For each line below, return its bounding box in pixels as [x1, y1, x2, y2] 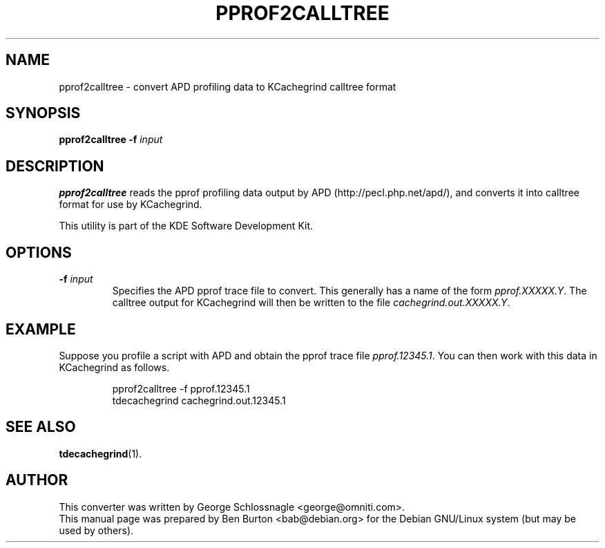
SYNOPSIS [6, 104, 81, 122]
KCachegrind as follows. [59, 361, 170, 373]
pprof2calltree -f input [59, 133, 163, 146]
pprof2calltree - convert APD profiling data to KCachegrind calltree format [59, 80, 396, 93]
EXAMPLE [6, 320, 76, 338]
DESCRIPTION [6, 157, 104, 175]
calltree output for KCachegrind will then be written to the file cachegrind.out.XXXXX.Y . [112, 296, 510, 309]
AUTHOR [6, 471, 68, 489]
